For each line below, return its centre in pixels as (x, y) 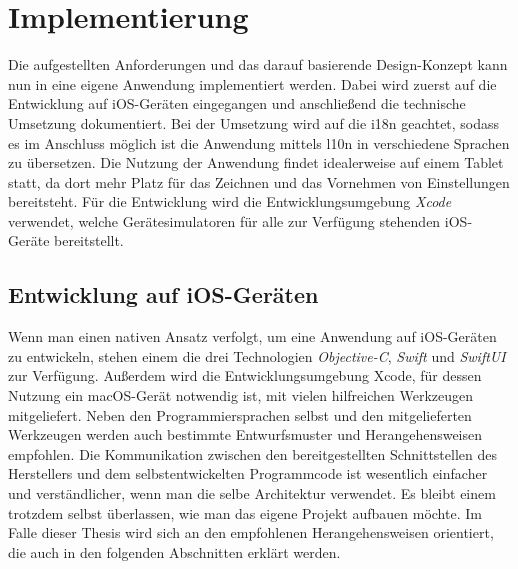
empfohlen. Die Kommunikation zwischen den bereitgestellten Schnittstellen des (252, 453)
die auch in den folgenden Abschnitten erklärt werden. (174, 551)
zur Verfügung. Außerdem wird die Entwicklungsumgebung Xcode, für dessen (245, 375)
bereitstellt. (89, 240)
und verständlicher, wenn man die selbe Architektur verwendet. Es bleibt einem (252, 493)
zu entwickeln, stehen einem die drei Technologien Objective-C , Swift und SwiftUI (257, 355)
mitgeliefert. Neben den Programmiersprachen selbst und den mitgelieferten (240, 414)
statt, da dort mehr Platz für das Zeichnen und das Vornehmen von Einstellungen (259, 181)
